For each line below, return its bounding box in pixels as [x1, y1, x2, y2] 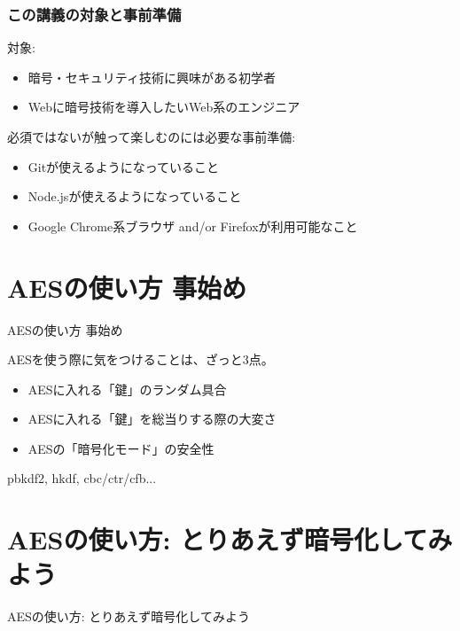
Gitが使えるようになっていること [27, 157, 220, 175]
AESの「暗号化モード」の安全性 [27, 439, 214, 457]
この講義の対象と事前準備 [7, 3, 182, 25]
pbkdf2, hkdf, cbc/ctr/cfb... [7, 469, 157, 487]
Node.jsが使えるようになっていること [27, 187, 242, 206]
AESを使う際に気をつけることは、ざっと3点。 [7, 350, 274, 369]
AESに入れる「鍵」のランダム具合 [27, 379, 227, 398]
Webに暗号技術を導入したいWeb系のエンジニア [27, 97, 300, 116]
